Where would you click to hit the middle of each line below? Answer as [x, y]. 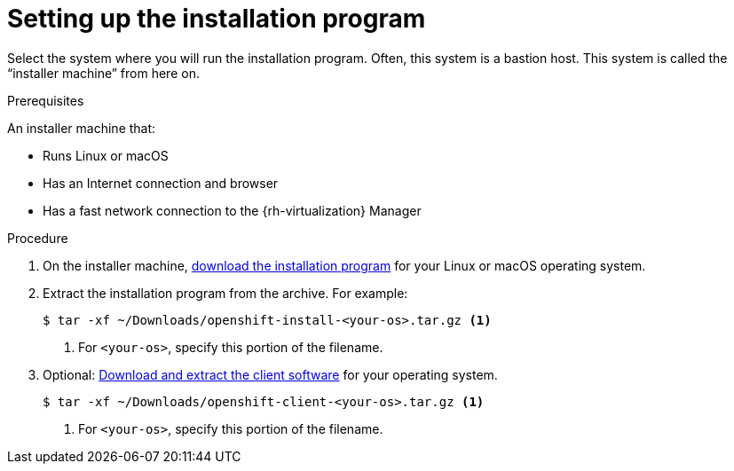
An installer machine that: [82, 128]
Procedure [38, 238]
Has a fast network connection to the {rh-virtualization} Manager [232, 210]
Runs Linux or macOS [106, 155]
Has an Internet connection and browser [161, 183]
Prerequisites [46, 100]
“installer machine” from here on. [103, 73]
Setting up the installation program [217, 19]
